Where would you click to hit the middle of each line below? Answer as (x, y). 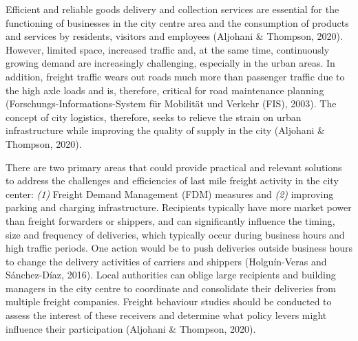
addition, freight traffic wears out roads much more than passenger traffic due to (175, 76)
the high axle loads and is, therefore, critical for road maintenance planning (165, 90)
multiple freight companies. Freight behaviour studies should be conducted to (169, 301)
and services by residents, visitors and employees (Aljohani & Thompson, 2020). (174, 36)
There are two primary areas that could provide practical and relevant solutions (174, 167)
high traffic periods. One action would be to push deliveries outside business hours (179, 248)
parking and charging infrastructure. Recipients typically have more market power (179, 207)
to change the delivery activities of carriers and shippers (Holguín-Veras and (166, 261)
